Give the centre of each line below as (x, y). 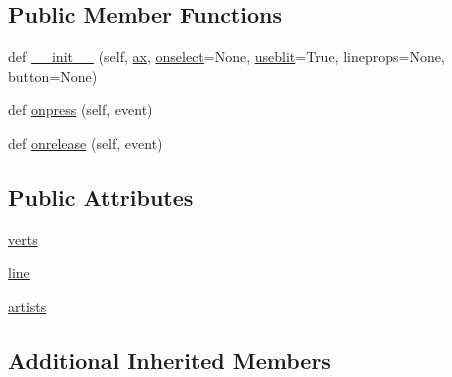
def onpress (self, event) (80, 109)
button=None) (53, 75)
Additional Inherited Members (169, 359)
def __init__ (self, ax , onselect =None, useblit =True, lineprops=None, (226, 56)
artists (27, 305)
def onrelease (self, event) (85, 142)
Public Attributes (101, 196)
